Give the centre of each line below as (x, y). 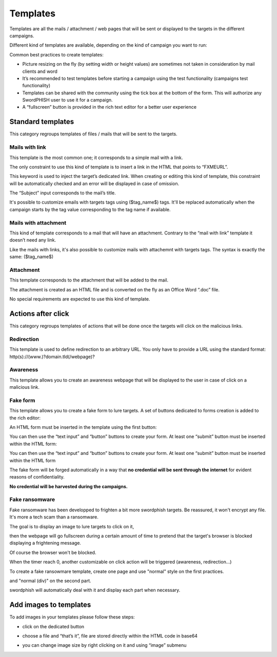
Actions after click (39, 314)
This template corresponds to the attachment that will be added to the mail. (89, 280)
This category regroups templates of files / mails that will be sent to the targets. (93, 134)
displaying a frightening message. (45, 543)
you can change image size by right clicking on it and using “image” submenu (104, 645)
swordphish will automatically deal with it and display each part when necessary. (95, 590)
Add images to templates (50, 605)
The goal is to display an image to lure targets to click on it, (72, 526)
